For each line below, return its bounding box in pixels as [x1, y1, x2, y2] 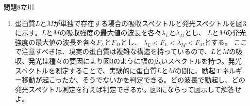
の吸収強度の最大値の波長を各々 [59, 27, 162, 38]
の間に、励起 [174, 65, 216, 75]
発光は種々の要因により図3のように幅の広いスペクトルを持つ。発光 [28, 55, 242, 66]
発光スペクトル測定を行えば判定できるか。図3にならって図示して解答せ [15, 84, 242, 94]
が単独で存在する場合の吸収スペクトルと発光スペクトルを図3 [53, 18, 246, 28]
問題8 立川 [3, 2, 34, 12]
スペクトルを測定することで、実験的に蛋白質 [15, 65, 157, 75]
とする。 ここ [204, 37, 248, 47]
